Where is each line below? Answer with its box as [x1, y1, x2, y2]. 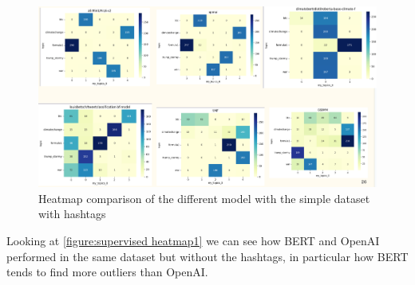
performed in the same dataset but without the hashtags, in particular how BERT [6, 248, 409, 264]
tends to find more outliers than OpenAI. [6, 264, 208, 280]
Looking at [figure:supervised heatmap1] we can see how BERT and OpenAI [6, 232, 380, 248]
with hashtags [38, 205, 106, 222]
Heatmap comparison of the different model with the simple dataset [38, 189, 370, 206]
